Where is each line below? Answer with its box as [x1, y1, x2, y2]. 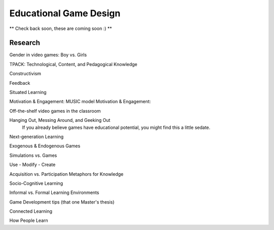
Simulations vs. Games [9, 152, 57, 158]
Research [9, 39, 41, 47]
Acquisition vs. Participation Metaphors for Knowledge [9, 171, 124, 177]
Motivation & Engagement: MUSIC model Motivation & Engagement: [9, 98, 151, 105]
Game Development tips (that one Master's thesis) [9, 199, 115, 205]
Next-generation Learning [9, 134, 64, 140]
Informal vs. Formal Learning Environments [9, 189, 99, 195]
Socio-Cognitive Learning [9, 180, 63, 186]
